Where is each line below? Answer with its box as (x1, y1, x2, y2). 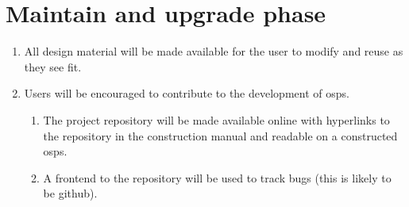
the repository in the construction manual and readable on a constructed (43, 127, 398, 144)
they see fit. (24, 58, 82, 75)
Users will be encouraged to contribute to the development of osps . (24, 85, 349, 102)
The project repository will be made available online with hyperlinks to (43, 111, 390, 128)
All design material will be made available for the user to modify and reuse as (24, 43, 403, 59)
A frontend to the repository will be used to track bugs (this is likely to (43, 169, 392, 186)
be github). (43, 185, 98, 201)
